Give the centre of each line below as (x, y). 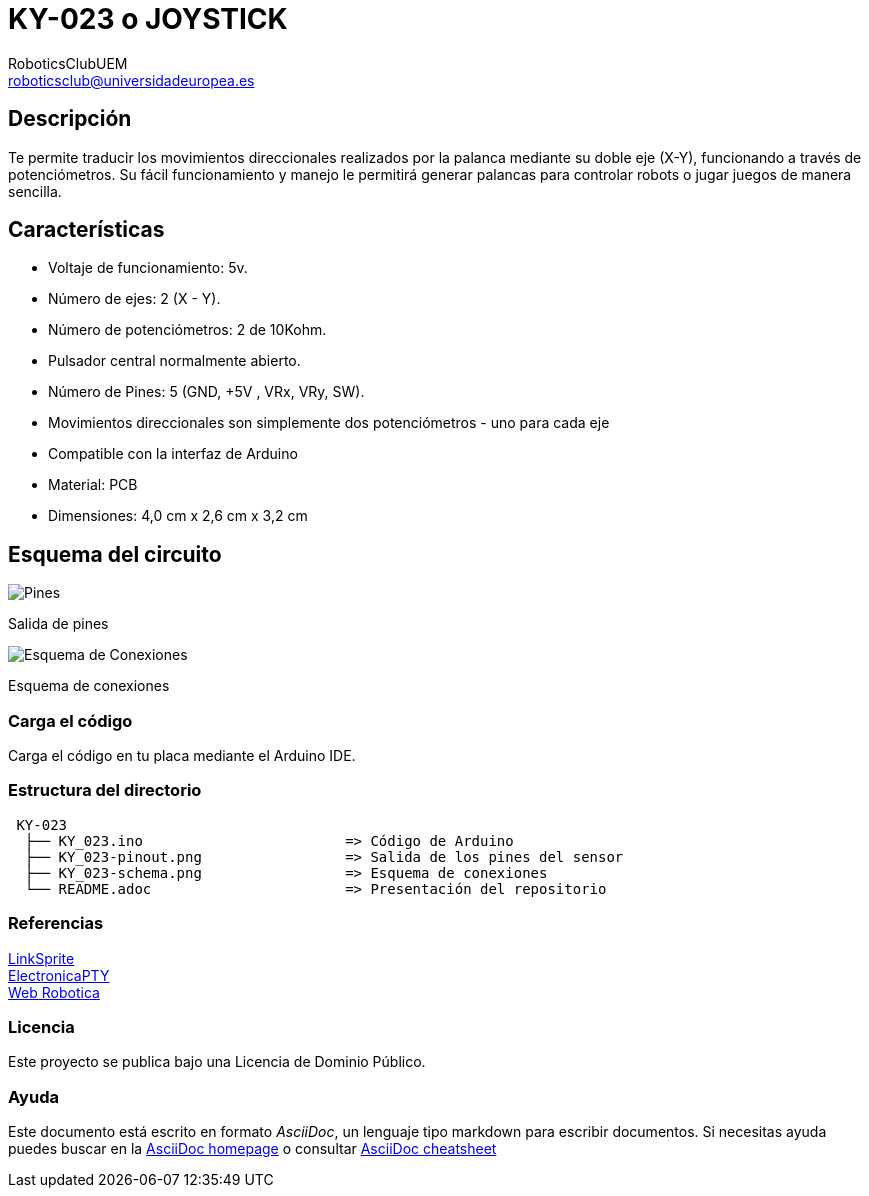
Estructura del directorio (105, 790)
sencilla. (35, 191)
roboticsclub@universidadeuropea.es (131, 80)
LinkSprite (41, 958)
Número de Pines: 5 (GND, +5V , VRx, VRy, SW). (206, 392)
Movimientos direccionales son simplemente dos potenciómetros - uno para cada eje (329, 423)
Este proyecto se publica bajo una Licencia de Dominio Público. (217, 1062)
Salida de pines (58, 624)
